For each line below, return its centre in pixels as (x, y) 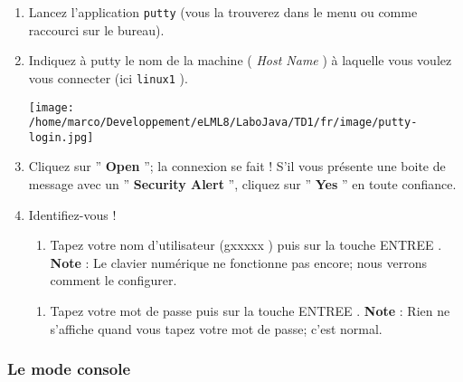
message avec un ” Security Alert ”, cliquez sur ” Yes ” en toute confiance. (242, 184)
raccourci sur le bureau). (96, 29)
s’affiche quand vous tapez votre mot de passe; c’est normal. (216, 328)
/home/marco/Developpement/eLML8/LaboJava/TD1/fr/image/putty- (223, 123)
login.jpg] (61, 137)
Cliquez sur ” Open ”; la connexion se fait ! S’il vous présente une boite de (237, 166)
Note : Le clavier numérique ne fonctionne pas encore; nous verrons (238, 262)
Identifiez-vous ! (72, 214)
